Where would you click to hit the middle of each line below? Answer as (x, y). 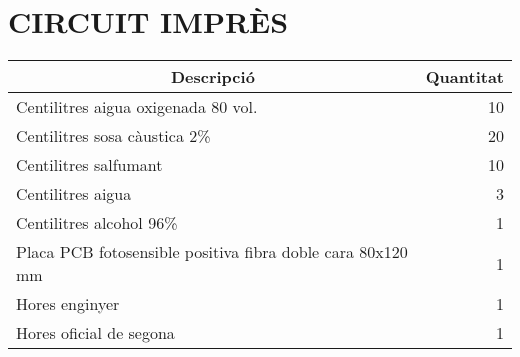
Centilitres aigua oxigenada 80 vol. (137, 107)
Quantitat (464, 77)
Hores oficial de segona (95, 333)
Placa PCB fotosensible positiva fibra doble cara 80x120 (212, 252)
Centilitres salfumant (89, 165)
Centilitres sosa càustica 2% (113, 136)
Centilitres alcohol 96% (97, 223)
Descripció (212, 77)
